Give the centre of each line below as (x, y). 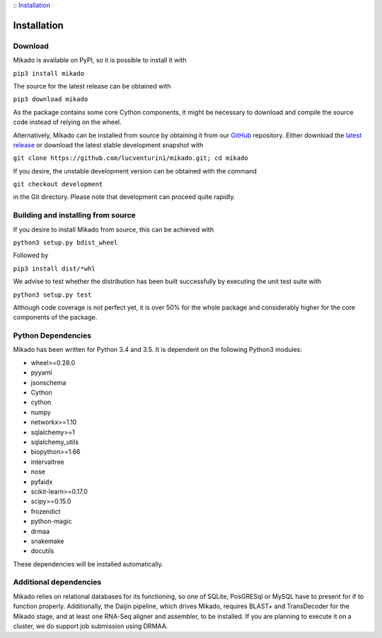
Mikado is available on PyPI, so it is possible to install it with (100, 60)
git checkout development (58, 184)
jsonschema (48, 382)
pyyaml (41, 372)
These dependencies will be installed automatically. (88, 564)
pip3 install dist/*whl (54, 268)
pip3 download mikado (51, 99)
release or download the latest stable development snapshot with (108, 144)
